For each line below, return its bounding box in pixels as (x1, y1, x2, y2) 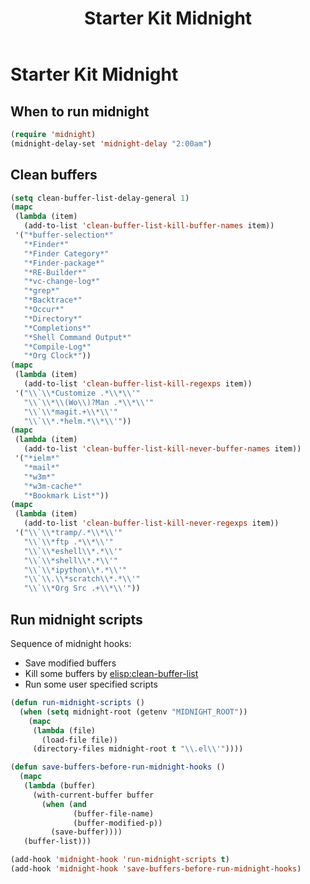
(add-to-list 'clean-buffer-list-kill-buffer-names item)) (23, 221, 275, 231)
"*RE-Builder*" (23, 267, 87, 277)
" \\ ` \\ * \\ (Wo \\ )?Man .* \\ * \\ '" (23, 397, 155, 407)
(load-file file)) (41, 735, 118, 745)
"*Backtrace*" (23, 295, 83, 306)
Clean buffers (10, 167, 98, 184)
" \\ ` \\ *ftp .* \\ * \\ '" (23, 537, 114, 547)
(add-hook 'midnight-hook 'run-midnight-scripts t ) (10, 855, 230, 865)
